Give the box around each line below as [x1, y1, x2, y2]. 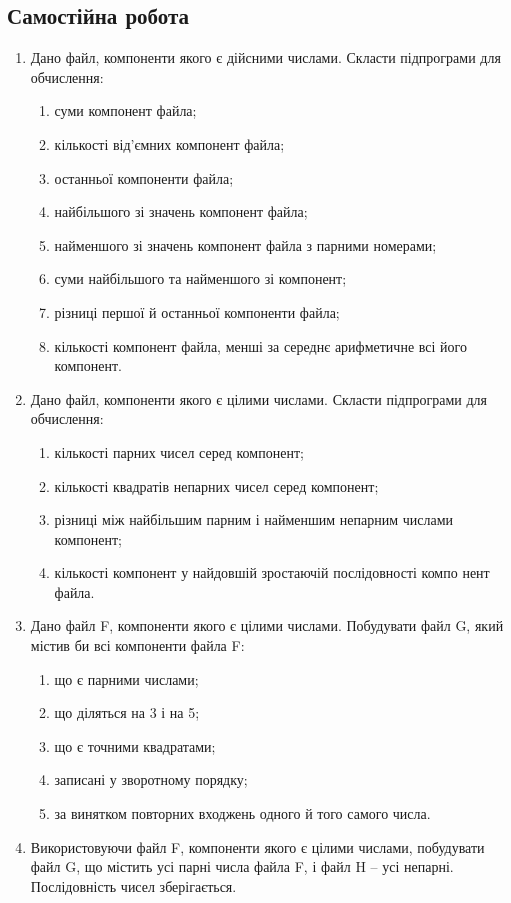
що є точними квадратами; [54, 735, 216, 756]
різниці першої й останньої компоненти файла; [54, 301, 340, 322]
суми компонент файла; [54, 100, 197, 121]
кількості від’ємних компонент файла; [54, 133, 285, 154]
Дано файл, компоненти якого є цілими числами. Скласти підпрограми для [30, 388, 488, 409]
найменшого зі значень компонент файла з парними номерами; [54, 234, 437, 255]
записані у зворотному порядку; [54, 769, 248, 790]
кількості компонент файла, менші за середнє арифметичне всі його [54, 335, 467, 356]
